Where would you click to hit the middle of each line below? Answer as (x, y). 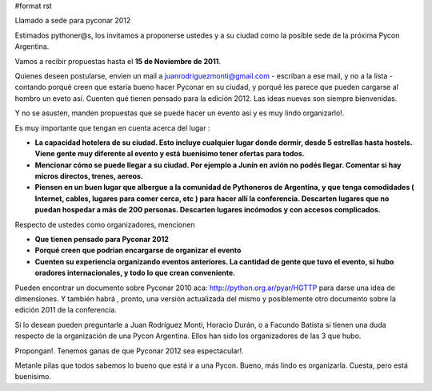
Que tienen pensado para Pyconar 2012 (102, 240)
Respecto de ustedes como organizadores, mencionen (105, 224)
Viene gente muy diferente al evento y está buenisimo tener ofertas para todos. (170, 154)
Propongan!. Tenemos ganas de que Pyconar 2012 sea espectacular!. (129, 351)
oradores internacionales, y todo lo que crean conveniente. (135, 273)
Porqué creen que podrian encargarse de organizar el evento (138, 250)
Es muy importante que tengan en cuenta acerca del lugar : (112, 127)
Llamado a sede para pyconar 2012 (73, 21)
